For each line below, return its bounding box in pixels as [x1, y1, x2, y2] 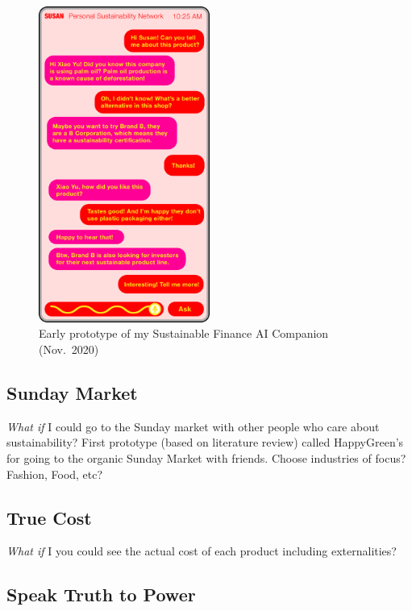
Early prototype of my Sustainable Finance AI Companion [39, 325, 329, 342]
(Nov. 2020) [39, 341, 99, 358]
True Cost [6, 505, 92, 530]
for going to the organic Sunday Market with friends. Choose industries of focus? [6, 450, 406, 467]
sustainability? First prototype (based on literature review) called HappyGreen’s [6, 434, 404, 451]
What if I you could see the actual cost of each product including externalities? [6, 542, 397, 559]
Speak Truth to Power [6, 582, 196, 607]
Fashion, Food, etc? [6, 465, 103, 482]
